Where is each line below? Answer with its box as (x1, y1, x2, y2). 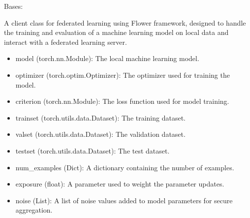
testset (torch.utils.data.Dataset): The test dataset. (15, 145, 170, 156)
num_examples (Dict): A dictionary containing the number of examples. (15, 162, 234, 172)
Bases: (4, 1, 23, 11)
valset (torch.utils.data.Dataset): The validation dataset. (15, 129, 186, 139)
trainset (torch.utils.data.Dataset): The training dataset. (15, 112, 186, 123)
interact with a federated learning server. (4, 36, 127, 47)
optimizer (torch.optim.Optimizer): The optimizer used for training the (15, 69, 230, 80)
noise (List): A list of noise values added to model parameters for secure (15, 195, 233, 205)
